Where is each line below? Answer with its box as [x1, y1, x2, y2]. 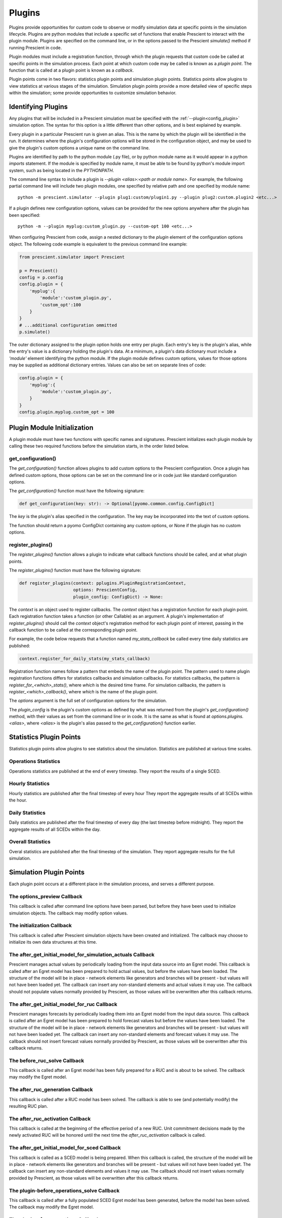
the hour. [9, 797, 27, 803]
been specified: [9, 212, 40, 218]
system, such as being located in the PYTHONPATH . [9, 167, 114, 173]
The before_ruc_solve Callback [9, 1057, 85, 1064]
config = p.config [19, 274, 63, 280]
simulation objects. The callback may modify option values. [9, 910, 128, 916]
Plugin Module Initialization [9, 423, 94, 432]
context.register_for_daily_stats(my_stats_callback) [19, 656, 150, 661]
